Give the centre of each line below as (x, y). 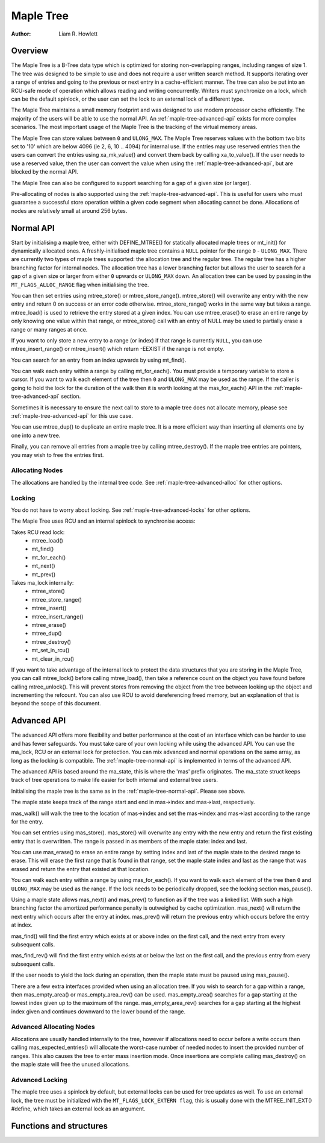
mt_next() (43, 566)
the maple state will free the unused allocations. (70, 1065)
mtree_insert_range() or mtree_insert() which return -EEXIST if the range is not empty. (118, 349)
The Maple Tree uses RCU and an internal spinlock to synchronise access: (103, 521)
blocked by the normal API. (45, 172)
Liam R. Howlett (78, 34)
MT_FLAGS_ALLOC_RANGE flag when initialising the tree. (80, 285)
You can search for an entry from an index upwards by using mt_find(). (99, 360)
